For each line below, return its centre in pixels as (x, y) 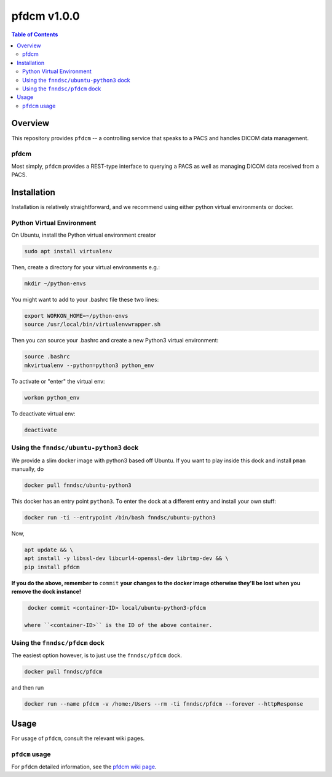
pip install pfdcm (52, 567)
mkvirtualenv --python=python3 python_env (89, 365)
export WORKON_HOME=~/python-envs (76, 316)
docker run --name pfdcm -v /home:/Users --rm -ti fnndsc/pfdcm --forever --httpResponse (164, 704)
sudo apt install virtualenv (68, 251)
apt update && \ (49, 550)
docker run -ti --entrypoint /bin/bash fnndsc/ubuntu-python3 (120, 517)
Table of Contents (35, 34)
